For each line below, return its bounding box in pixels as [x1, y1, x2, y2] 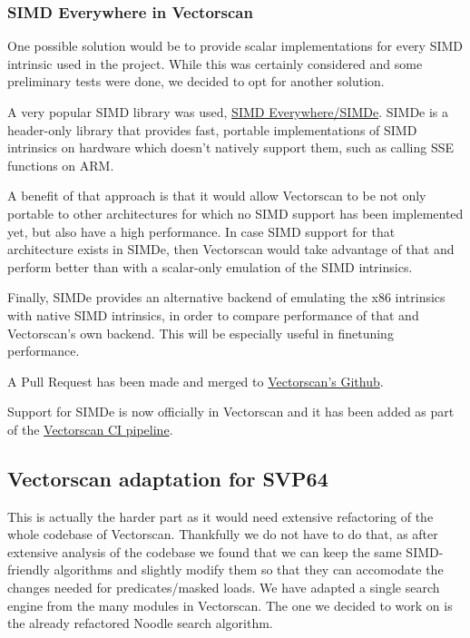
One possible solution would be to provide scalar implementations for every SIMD [7, 36, 464, 55]
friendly [7, 560, 50, 579]
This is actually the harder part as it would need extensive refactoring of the [7, 506, 434, 525]
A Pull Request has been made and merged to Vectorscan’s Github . [7, 371, 384, 390]
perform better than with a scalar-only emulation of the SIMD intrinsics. [7, 257, 413, 276]
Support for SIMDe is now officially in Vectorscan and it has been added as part [7, 402, 455, 421]
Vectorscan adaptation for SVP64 [7, 464, 328, 492]
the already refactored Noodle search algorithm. [7, 613, 273, 633]
